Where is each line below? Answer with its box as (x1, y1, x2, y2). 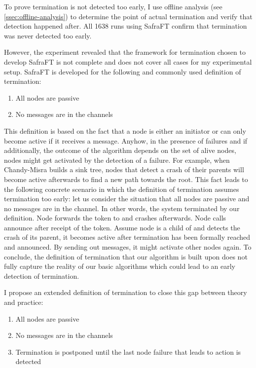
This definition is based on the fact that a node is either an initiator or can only (4, 125, 246, 136)
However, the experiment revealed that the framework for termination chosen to (4, 47, 246, 57)
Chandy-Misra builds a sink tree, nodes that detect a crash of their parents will (4, 164, 244, 175)
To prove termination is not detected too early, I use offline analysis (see (4, 1, 222, 11)
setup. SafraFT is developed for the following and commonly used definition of (4, 66, 241, 76)
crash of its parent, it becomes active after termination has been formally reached (4, 232, 251, 242)
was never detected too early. (4, 30, 92, 40)
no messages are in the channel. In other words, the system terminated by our (4, 203, 240, 213)
